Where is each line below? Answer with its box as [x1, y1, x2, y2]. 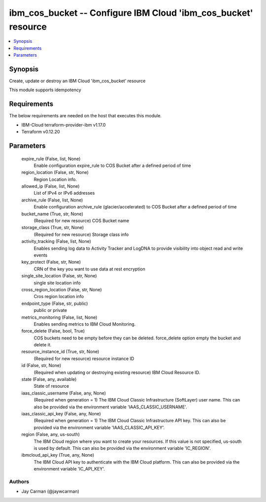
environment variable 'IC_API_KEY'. [33, 466, 105, 472]
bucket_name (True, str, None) [21, 211, 84, 217]
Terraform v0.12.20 [21, 129, 60, 135]
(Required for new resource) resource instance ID [33, 355, 134, 362]
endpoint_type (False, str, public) [21, 301, 88, 306]
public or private [33, 307, 67, 313]
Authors [9, 478, 30, 485]
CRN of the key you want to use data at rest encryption [33, 266, 145, 272]
